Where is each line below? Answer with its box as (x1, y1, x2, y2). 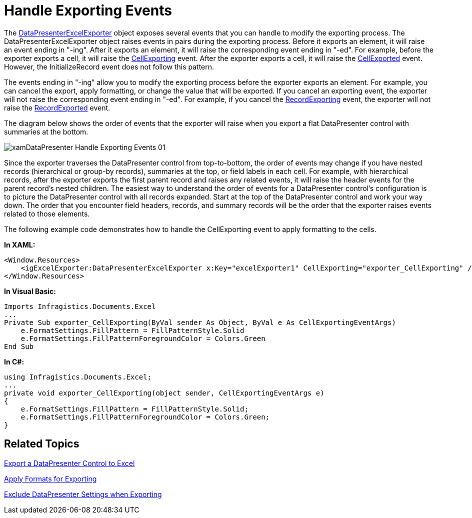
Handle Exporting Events (4, 2, 172, 19)
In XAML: (4, 240, 35, 249)
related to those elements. (4, 209, 90, 218)
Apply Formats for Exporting (4, 474, 97, 483)
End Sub (4, 342, 34, 350)
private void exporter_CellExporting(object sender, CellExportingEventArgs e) (4, 388, 324, 397)
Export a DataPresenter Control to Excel (4, 458, 135, 467)
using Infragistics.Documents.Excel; (4, 372, 152, 381)
